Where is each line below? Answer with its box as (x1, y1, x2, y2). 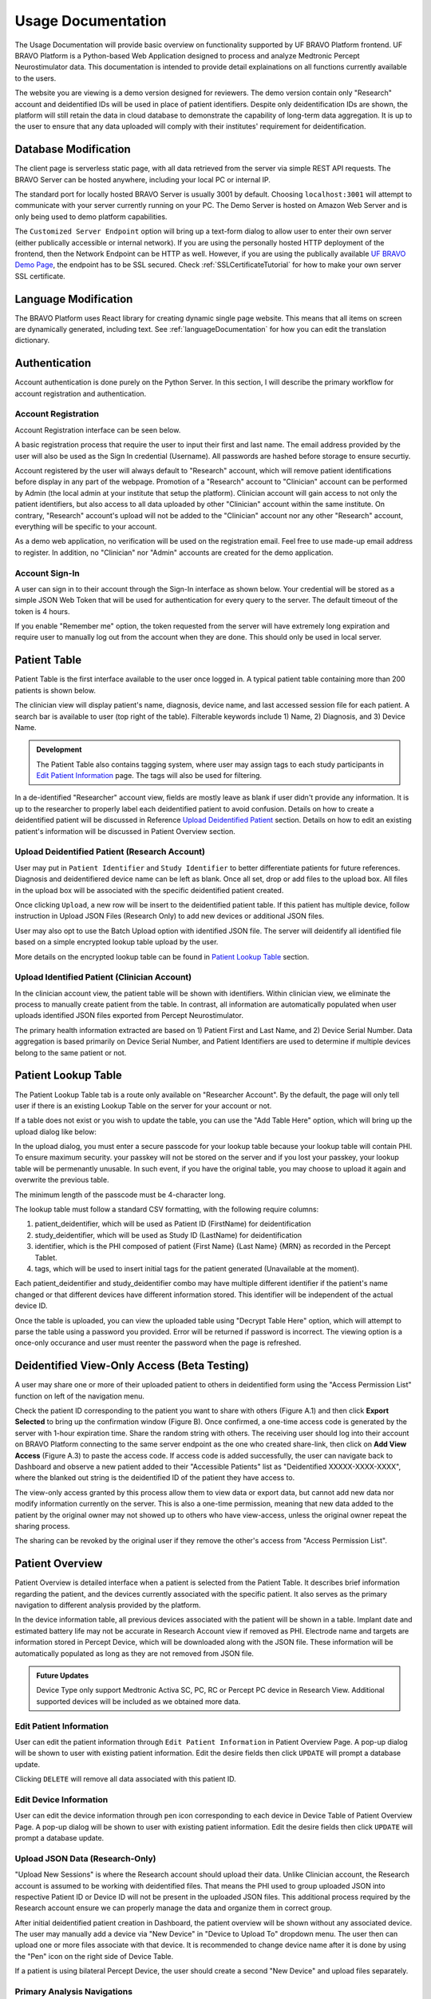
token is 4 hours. (14, 606, 70, 616)
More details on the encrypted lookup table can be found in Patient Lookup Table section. (14, 952, 310, 961)
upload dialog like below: (14, 1127, 97, 1136)
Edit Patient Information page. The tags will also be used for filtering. (36, 771, 263, 780)
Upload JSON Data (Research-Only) (14, 1853, 156, 1864)
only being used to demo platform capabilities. (14, 212, 168, 221)
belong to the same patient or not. (14, 1047, 127, 1057)
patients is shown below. (14, 685, 96, 695)
